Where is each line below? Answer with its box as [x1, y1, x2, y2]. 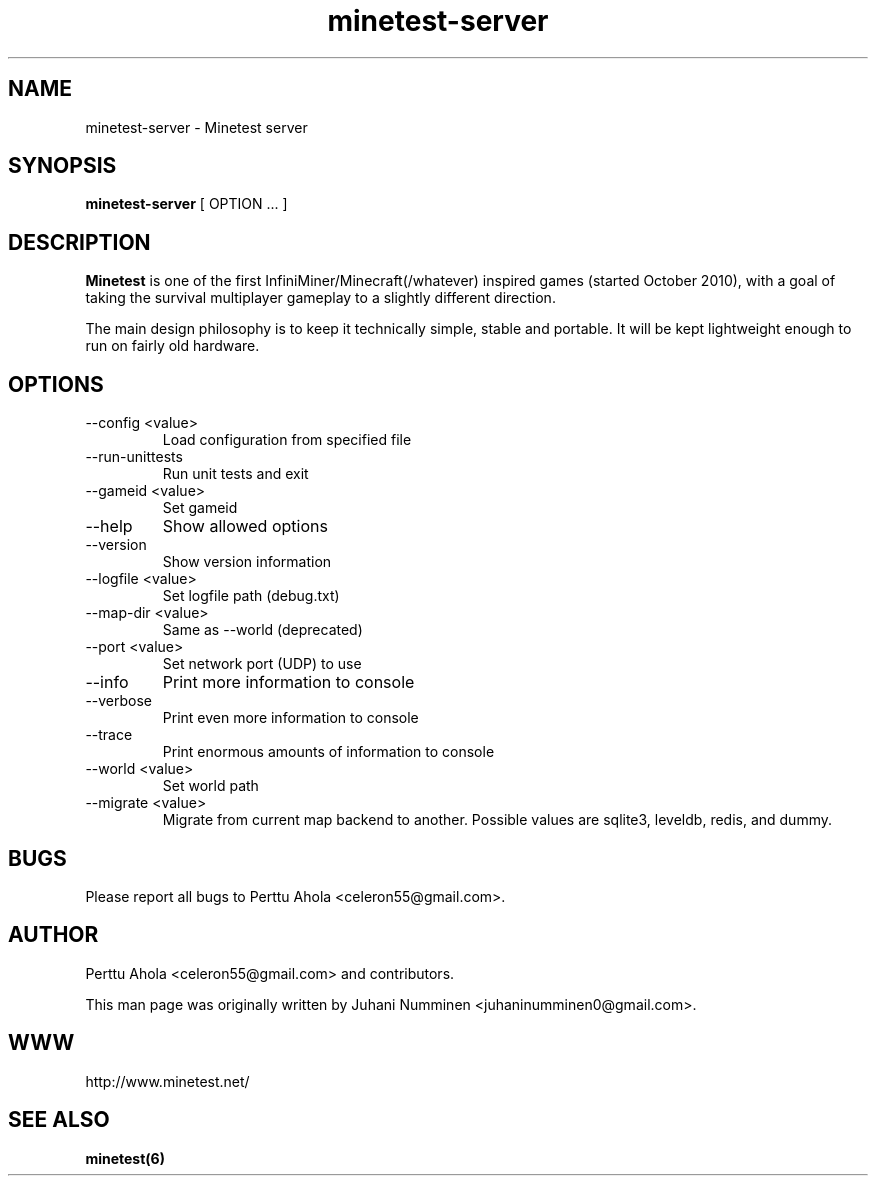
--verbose [85, 692, 153, 710]
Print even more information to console [162, 709, 419, 727]
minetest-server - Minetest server [85, 118, 308, 136]
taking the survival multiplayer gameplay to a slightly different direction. [85, 289, 556, 307]
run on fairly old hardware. [85, 337, 260, 355]
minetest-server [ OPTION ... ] [85, 195, 288, 213]
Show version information [162, 553, 332, 571]
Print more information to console [162, 672, 415, 693]
